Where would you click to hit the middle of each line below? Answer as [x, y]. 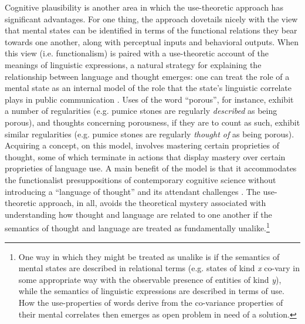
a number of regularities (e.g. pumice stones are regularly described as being [141, 111]
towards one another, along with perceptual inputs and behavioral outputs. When [152, 41]
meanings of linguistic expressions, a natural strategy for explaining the [133, 64]
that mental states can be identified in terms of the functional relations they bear [151, 30]
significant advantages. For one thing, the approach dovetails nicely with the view [151, 18]
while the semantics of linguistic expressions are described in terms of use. [151, 291]
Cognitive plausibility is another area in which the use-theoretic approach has [144, 7]
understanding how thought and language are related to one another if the [138, 214]
